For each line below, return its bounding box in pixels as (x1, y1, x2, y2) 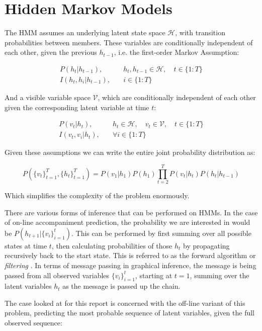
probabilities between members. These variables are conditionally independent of (5, 37, 253, 47)
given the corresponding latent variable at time (5, 102, 149, 112)
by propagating (183, 240, 230, 251)
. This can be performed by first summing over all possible (71, 227, 251, 238)
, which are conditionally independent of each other (98, 92, 256, 102)
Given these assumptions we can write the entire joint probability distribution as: (5, 147, 255, 157)
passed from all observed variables (5, 270, 110, 280)
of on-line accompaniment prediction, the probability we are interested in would (5, 217, 250, 227)
